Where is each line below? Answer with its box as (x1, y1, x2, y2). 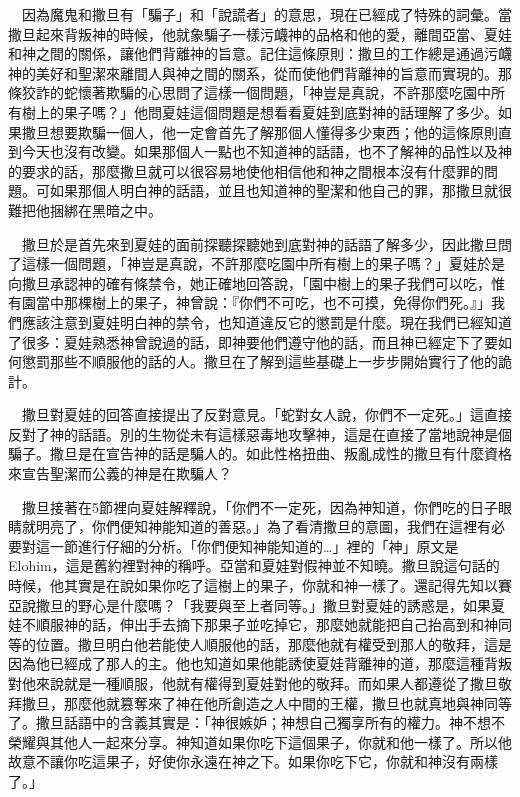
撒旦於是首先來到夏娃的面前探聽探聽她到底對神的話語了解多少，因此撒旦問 (21, 233, 512, 254)
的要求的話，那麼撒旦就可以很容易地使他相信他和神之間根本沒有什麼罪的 (8, 160, 484, 181)
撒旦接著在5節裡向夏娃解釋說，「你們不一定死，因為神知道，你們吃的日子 (21, 496, 498, 517)
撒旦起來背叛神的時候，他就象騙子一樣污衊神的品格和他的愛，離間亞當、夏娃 (8, 23, 512, 44)
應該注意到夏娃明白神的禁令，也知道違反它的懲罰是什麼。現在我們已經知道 (21, 311, 512, 332)
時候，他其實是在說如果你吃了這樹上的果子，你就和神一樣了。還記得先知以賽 (8, 575, 512, 596)
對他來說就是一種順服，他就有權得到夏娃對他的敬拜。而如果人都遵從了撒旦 (8, 673, 498, 693)
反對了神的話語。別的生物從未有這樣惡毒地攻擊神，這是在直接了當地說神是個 (8, 423, 512, 444)
